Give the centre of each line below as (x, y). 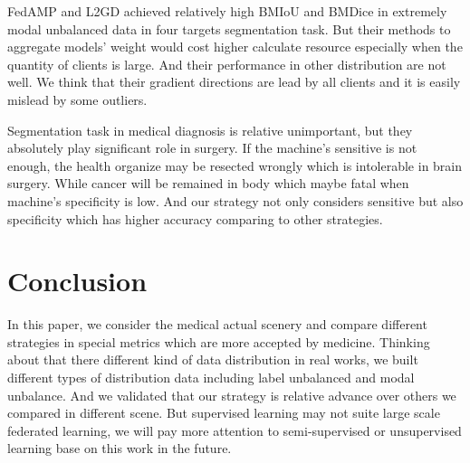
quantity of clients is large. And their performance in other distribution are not (227, 64)
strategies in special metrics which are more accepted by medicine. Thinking (219, 341)
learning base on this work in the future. (120, 448)
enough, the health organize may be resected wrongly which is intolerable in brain (235, 165)
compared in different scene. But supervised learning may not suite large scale (224, 413)
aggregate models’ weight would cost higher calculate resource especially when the (235, 47)
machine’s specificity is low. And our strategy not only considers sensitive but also (235, 200)
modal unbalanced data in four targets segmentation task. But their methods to (229, 28)
